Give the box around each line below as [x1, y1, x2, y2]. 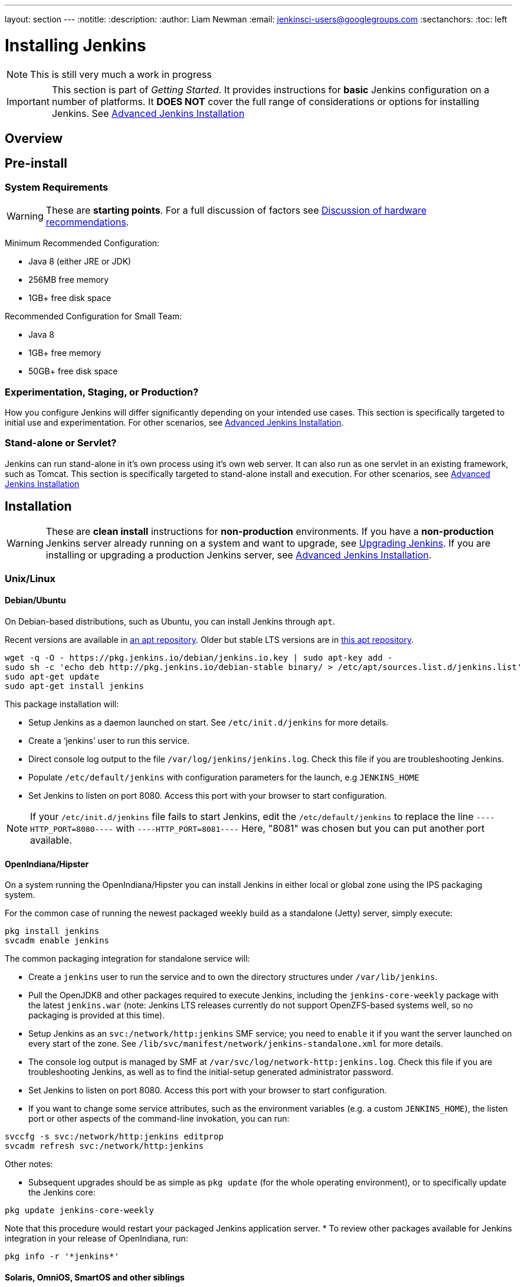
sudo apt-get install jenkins [5, 681, 145, 691]
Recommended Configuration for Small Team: [5, 311, 182, 322]
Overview [5, 130, 63, 146]
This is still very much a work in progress [30, 68, 212, 80]
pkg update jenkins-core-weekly [5, 1206, 154, 1216]
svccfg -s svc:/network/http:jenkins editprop [5, 1132, 224, 1142]
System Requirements [5, 181, 109, 193]
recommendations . [45, 216, 129, 228]
